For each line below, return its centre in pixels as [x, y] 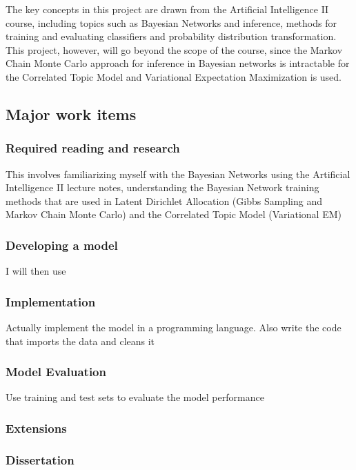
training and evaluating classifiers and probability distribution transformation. [171, 36]
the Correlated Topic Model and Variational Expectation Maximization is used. [174, 76]
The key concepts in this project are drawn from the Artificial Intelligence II [167, 9]
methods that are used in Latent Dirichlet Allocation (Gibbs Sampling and [164, 200]
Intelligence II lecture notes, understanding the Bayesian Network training [162, 187]
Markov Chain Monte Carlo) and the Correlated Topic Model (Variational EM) [174, 214]
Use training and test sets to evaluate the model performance [135, 397]
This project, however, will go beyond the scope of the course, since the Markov [174, 49]
